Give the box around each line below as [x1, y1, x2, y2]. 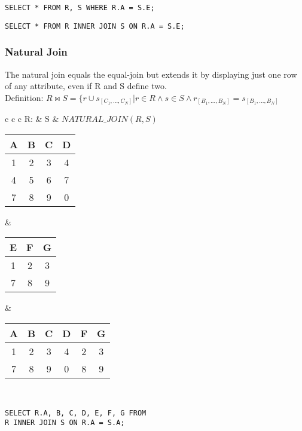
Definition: [5, 91, 44, 103]
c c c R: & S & [5, 112, 59, 125]
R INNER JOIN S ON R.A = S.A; [5, 418, 125, 427]
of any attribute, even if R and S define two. [5, 80, 167, 92]
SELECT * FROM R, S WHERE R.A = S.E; [5, 4, 155, 12]
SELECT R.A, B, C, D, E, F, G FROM [5, 408, 147, 417]
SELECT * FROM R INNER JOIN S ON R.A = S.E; [5, 22, 185, 30]
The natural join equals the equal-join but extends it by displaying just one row [5, 68, 297, 80]
